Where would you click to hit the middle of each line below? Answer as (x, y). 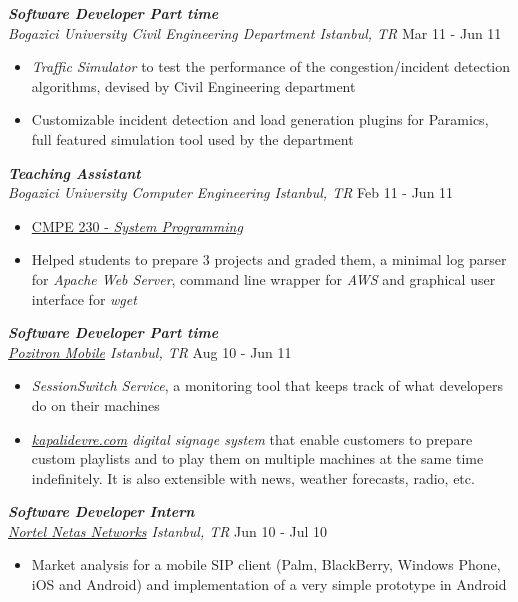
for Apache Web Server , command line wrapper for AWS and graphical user (263, 278)
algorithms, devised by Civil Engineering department (193, 85)
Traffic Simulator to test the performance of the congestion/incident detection (271, 66)
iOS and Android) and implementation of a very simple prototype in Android (269, 584)
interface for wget (84, 298)
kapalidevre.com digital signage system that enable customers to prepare (252, 438)
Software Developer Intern (101, 511)
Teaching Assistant (74, 172)
